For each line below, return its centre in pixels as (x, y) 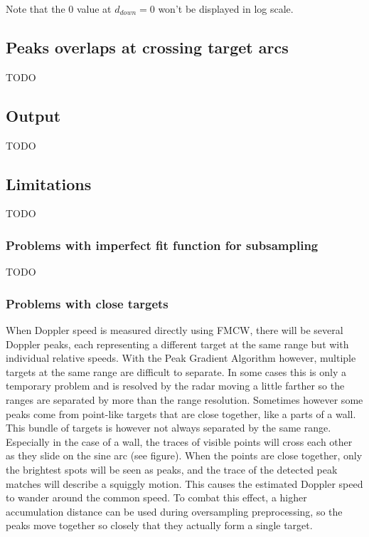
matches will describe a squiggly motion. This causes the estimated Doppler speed (184, 483)
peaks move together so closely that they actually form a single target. (159, 525)
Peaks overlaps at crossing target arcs (147, 47)
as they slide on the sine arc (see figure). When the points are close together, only (184, 455)
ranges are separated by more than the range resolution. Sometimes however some (184, 399)
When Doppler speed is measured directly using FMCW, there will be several (175, 330)
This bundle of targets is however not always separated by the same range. (169, 428)
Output (33, 115)
